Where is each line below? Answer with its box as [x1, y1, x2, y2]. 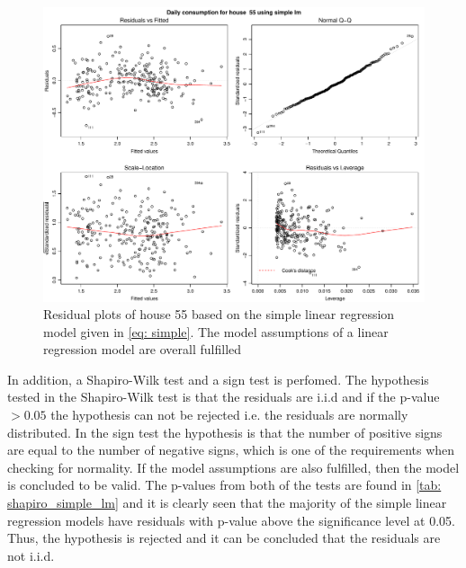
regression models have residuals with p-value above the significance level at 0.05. [7, 510, 455, 529]
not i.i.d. [7, 546, 55, 564]
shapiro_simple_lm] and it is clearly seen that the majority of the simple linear [7, 493, 447, 512]
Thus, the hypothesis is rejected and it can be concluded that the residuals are [7, 528, 441, 547]
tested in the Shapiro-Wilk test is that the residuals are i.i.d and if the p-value [7, 387, 440, 406]
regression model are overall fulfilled [43, 340, 242, 359]
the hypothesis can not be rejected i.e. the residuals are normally [50, 405, 408, 424]
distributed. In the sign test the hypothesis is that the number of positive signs [7, 422, 443, 441]
